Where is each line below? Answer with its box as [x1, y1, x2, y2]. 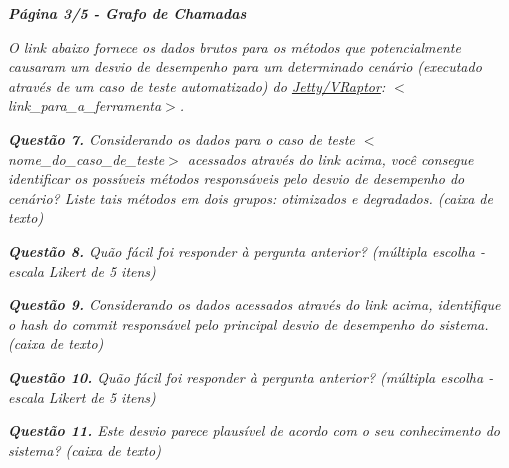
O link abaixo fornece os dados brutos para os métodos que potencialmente [8, 36, 461, 57]
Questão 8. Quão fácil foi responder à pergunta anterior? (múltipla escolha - [8, 240, 485, 261]
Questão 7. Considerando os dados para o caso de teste [8, 128, 355, 149]
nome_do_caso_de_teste [8, 148, 165, 169]
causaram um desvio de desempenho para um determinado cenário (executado [8, 56, 482, 77]
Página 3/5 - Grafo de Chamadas [8, 3, 247, 23]
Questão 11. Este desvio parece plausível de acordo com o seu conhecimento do [8, 420, 500, 441]
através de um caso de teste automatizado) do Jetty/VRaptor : [8, 75, 386, 96]
